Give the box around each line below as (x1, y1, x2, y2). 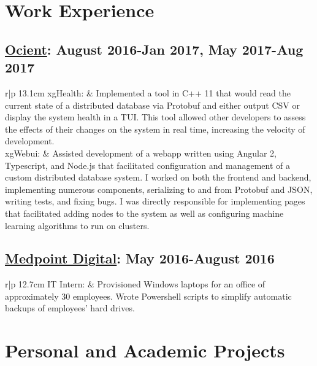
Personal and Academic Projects (5, 338, 285, 363)
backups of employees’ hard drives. (5, 302, 135, 314)
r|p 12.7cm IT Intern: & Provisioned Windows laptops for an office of (5, 278, 265, 290)
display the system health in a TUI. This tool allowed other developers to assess (5, 111, 306, 123)
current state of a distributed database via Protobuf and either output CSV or (5, 98, 300, 111)
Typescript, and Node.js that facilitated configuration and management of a (5, 158, 290, 171)
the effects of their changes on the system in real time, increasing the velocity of (5, 122, 305, 135)
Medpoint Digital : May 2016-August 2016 (5, 249, 275, 268)
